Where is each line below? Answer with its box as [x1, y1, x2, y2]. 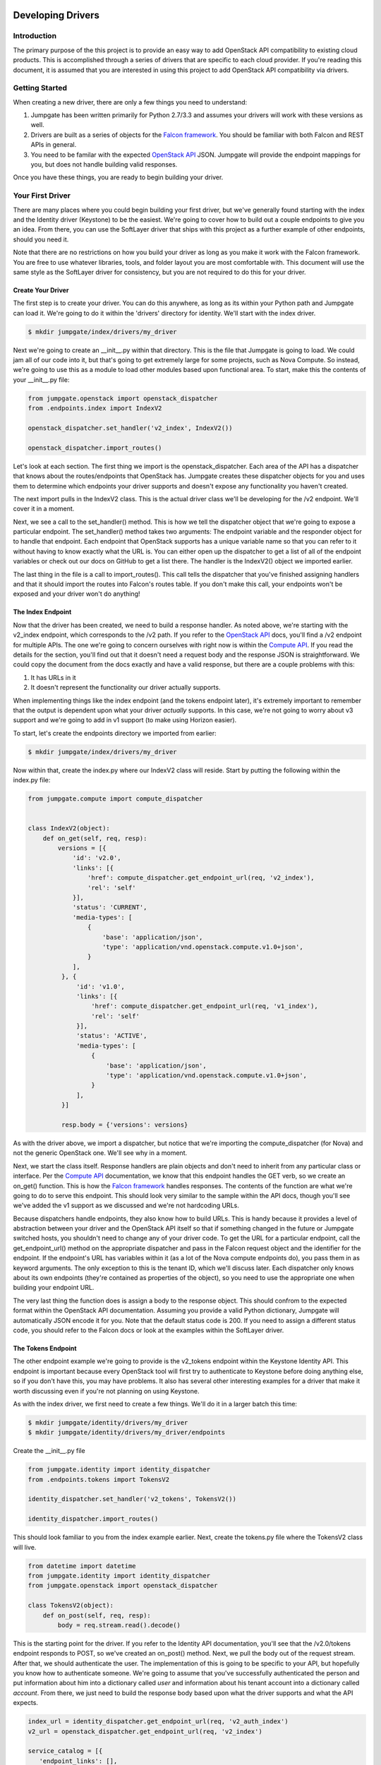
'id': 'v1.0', [76, 982, 125, 991]
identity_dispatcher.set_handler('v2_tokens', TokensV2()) [28, 1495, 236, 1503]
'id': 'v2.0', [72, 854, 121, 862]
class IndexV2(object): [28, 825, 111, 832]
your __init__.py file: [13, 375, 70, 384]
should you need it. [13, 235, 69, 244]
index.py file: [13, 776, 51, 784]
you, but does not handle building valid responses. [30, 160, 178, 169]
